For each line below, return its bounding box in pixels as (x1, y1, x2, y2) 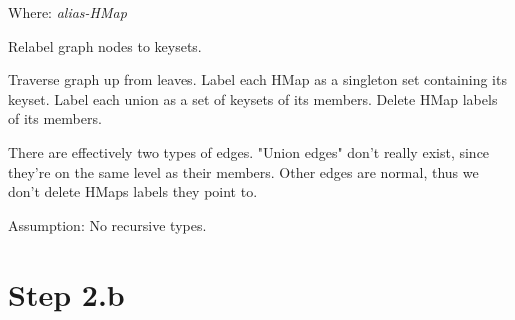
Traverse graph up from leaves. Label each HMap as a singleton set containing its (8, 69, 507, 90)
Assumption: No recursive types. (8, 214, 207, 235)
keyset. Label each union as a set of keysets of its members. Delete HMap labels (8, 88, 498, 109)
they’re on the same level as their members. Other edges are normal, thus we (8, 161, 479, 182)
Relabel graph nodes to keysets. (8, 35, 202, 56)
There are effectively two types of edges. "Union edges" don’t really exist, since (8, 141, 490, 162)
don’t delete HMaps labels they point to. (8, 181, 258, 202)
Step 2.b (8, 273, 125, 314)
